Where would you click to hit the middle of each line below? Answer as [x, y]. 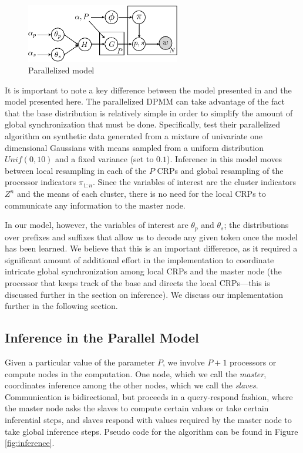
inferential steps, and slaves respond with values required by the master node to [148, 420]
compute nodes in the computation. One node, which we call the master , [136, 373]
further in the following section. [61, 306]
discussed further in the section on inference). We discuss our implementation [144, 294]
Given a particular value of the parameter [80, 362]
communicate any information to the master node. [95, 205]
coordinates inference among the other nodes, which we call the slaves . [132, 385]
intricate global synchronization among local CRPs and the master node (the [143, 271]
